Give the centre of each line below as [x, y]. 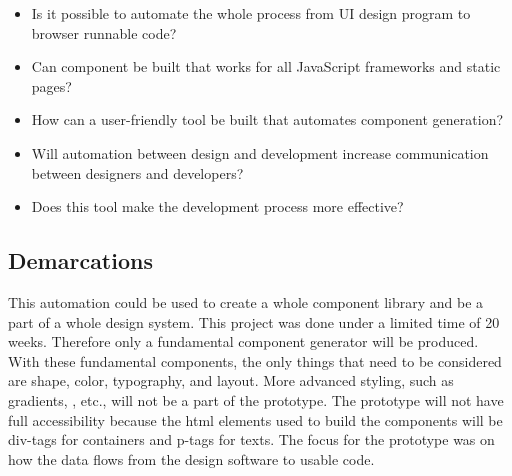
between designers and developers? [137, 172]
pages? [51, 85]
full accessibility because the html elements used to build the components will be [255, 419]
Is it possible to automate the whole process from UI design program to [251, 13]
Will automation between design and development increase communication [260, 152]
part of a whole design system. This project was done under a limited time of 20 [254, 321]
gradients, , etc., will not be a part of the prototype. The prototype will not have [256, 399]
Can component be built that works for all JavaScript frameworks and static [266, 66]
